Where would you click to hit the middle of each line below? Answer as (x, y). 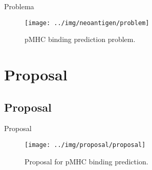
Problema (19, 6)
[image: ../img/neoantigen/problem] (87, 23)
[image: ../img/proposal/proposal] (85, 145)
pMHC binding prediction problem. (80, 39)
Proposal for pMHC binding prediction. (86, 161)
